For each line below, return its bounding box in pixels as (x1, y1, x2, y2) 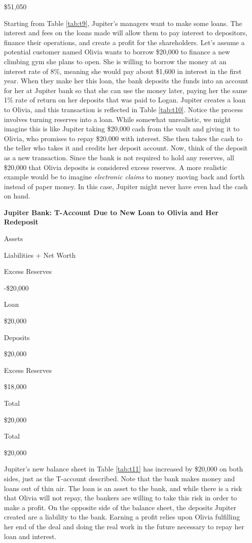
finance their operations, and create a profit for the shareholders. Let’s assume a (4, 37, 245, 47)
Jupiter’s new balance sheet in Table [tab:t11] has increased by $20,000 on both (4, 464, 243, 474)
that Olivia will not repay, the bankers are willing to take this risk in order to (4, 493, 237, 503)
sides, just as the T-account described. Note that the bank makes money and (4, 473, 235, 483)
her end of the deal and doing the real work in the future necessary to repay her (4, 521, 245, 531)
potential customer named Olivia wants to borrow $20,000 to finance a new (4, 47, 230, 57)
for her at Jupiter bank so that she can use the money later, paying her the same (4, 85, 248, 95)
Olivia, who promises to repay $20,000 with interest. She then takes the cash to (4, 133, 243, 143)
